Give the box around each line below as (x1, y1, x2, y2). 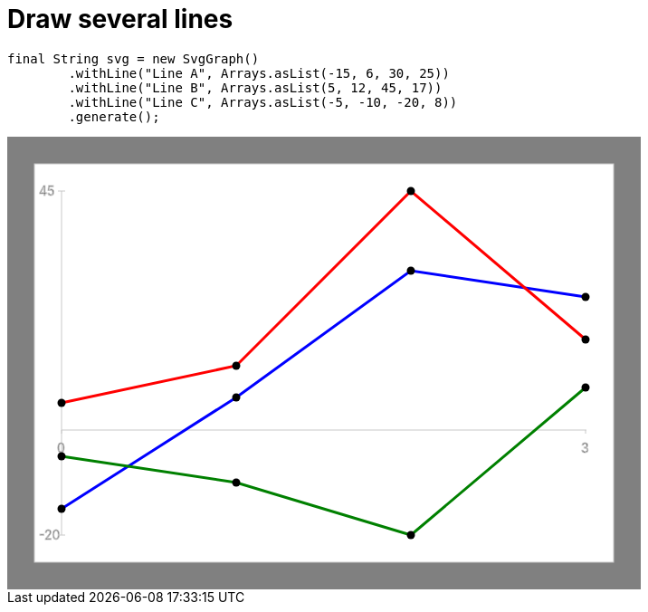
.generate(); (68, 109, 160, 124)
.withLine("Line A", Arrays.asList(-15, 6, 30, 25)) (68, 65, 450, 81)
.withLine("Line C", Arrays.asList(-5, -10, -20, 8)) (68, 94, 458, 110)
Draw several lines (7, 4, 233, 34)
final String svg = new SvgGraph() (7, 51, 260, 66)
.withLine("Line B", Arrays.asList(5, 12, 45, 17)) (68, 80, 443, 95)
